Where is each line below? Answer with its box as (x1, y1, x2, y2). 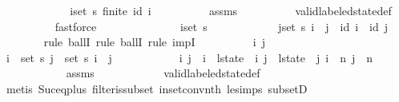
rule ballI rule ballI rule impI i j (43, 33, 265, 50)
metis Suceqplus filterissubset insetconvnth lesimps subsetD (6, 80, 308, 96)
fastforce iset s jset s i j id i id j (54, 18, 389, 34)
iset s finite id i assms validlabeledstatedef (70, 2, 392, 18)
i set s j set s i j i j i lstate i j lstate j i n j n (6, 49, 373, 65)
